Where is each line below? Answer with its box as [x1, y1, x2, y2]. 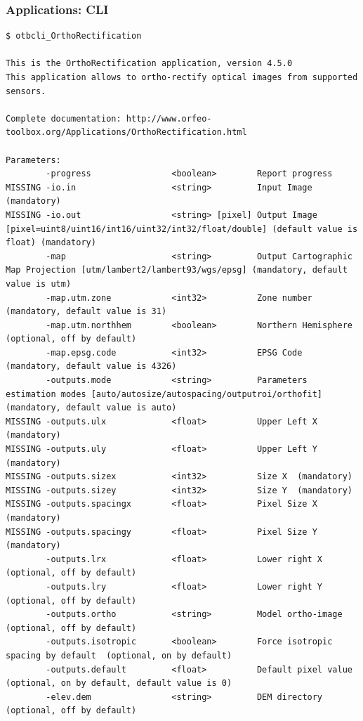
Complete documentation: [6, 113, 121, 124]
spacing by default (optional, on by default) [6, 650, 232, 661]
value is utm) [6, 278, 72, 289]
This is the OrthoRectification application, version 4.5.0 [6, 58, 293, 69]
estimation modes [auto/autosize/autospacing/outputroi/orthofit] [6, 389, 323, 399]
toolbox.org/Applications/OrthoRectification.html [6, 127, 247, 138]
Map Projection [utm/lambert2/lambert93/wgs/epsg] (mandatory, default [6, 265, 348, 275]
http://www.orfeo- [126, 113, 212, 124]
